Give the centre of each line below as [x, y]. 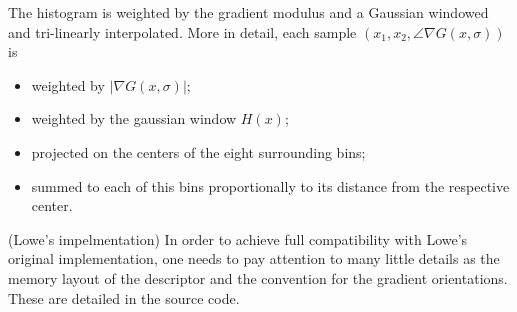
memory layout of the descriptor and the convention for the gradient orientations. [258, 277]
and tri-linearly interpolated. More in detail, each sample [182, 31]
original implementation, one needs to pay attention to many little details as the [254, 258]
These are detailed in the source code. [124, 297]
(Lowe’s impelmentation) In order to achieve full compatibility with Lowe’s [238, 238]
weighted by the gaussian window [134, 118]
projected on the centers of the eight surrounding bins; [198, 151]
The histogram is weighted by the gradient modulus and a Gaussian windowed [248, 12]
